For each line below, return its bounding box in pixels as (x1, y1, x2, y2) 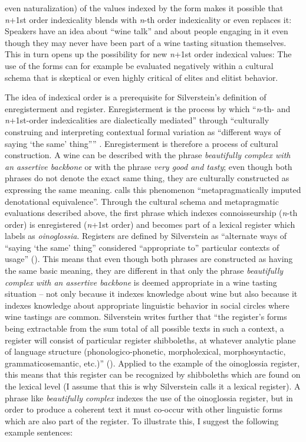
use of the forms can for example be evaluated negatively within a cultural (5, 59, 274, 71)
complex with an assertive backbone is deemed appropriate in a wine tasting (5, 276, 277, 288)
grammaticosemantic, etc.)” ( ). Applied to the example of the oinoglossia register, (5, 356, 300, 369)
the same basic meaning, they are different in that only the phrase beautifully (5, 264, 284, 277)
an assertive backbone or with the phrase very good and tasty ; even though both (5, 160, 292, 172)
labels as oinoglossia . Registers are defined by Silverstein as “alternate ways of (5, 230, 287, 242)
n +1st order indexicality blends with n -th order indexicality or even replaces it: (5, 13, 292, 25)
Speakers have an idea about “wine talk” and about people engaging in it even (5, 25, 288, 37)
